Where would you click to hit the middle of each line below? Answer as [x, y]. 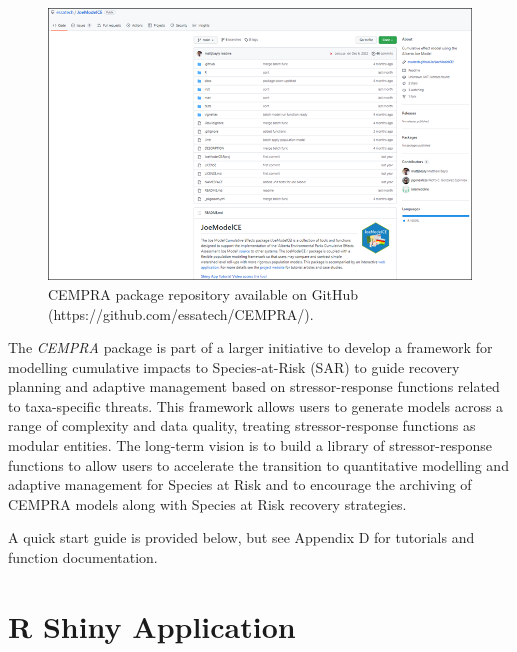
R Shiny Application [152, 625]
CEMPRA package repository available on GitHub [203, 293]
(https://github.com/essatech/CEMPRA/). [181, 313]
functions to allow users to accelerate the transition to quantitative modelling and [258, 464]
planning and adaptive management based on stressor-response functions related [254, 386]
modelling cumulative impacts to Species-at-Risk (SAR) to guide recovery [234, 366]
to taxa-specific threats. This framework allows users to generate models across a [256, 405]
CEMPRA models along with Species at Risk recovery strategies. [207, 503]
